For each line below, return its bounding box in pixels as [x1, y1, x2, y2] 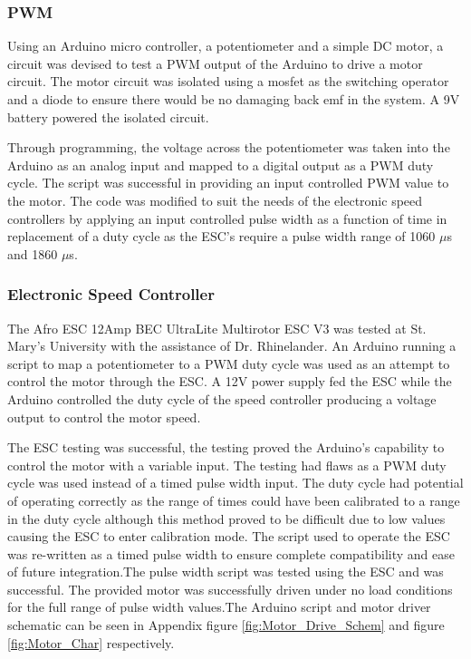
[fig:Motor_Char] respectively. [7, 633, 175, 652]
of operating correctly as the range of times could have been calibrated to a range [7, 490, 460, 509]
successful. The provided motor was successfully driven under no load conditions [7, 579, 453, 598]
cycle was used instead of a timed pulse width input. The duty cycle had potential [7, 473, 464, 492]
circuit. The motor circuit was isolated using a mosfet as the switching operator [7, 72, 449, 91]
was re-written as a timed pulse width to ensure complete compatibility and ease [7, 544, 455, 563]
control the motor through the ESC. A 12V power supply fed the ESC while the [7, 372, 452, 391]
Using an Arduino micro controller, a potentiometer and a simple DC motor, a [7, 36, 444, 55]
